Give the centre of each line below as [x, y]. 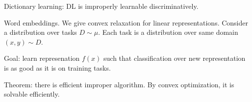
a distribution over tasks [40, 32]
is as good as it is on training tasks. [57, 67]
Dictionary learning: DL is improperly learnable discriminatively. [101, 6]
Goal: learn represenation [42, 58]
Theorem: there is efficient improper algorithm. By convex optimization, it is [119, 84]
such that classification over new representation [175, 58]
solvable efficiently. [32, 94]
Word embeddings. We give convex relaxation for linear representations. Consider [126, 22]
